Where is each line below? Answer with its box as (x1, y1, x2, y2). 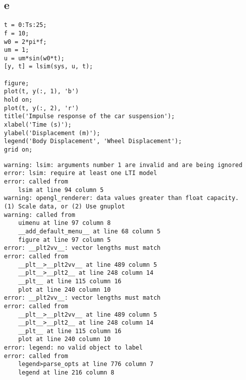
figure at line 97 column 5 (18, 236, 111, 243)
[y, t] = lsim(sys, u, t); (4, 63, 93, 70)
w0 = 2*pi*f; (4, 38, 47, 45)
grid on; (4, 146, 33, 154)
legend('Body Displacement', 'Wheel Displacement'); (4, 138, 182, 145)
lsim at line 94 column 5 (18, 186, 104, 193)
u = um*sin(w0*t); (4, 54, 65, 62)
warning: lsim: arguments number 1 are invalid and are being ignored (4, 161, 243, 169)
